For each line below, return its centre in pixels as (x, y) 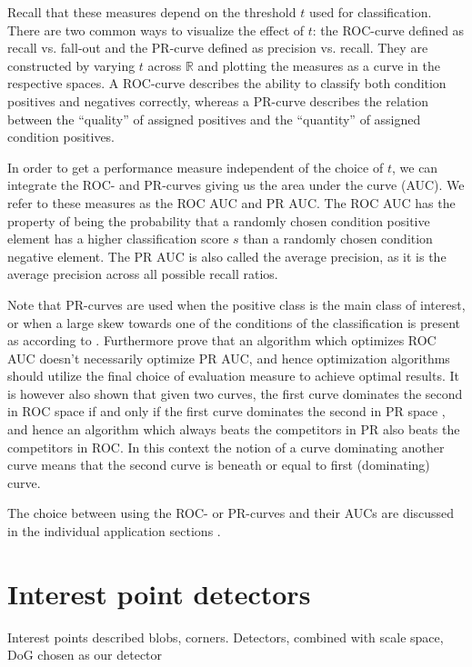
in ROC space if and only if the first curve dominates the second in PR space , (226, 411)
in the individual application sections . (114, 531)
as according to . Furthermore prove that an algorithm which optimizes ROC (222, 340)
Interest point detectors (159, 593)
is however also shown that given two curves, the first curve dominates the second (235, 393)
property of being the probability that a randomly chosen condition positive (219, 220)
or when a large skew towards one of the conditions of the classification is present (234, 322)
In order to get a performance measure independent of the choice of (196, 167)
